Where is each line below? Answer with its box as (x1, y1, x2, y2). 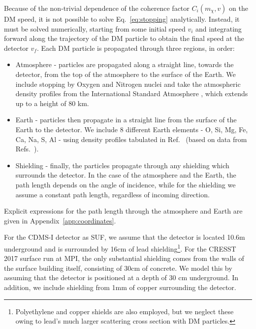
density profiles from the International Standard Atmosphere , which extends (15, 88, 248, 99)
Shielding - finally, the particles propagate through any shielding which (15, 160, 229, 170)
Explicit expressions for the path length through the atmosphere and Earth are (4, 206, 243, 216)
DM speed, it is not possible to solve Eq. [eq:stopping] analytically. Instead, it (4, 14, 240, 24)
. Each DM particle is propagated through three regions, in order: (36, 42, 235, 53)
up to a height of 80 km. (15, 98, 89, 108)
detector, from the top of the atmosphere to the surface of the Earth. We (15, 69, 236, 79)
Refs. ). (15, 144, 39, 154)
